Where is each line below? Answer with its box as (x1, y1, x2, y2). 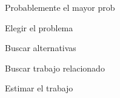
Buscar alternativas (5, 41, 76, 54)
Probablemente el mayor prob (5, 1, 115, 13)
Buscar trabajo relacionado (5, 61, 105, 74)
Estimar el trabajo (5, 82, 73, 94)
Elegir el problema (5, 21, 73, 34)
